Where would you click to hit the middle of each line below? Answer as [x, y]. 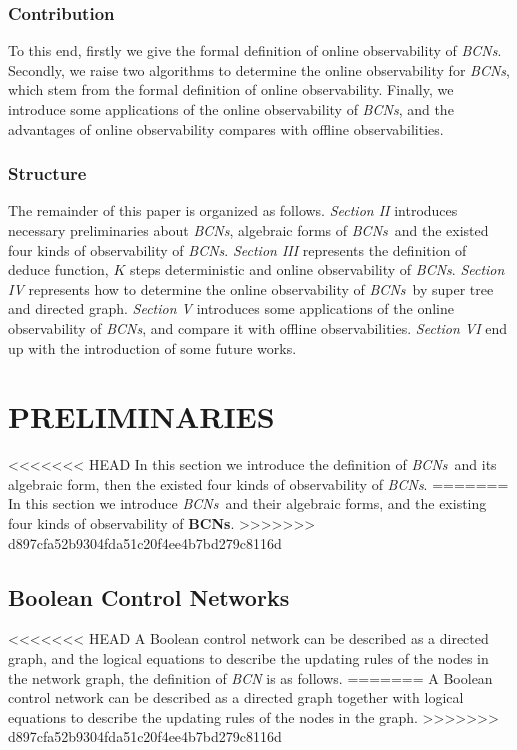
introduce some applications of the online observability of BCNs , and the [231, 109]
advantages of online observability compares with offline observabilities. [226, 128]
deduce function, [58, 269]
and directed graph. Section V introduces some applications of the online [231, 308]
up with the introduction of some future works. [152, 347]
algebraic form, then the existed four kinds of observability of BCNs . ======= [258, 483]
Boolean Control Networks [149, 596]
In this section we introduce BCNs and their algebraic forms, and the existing [247, 503]
